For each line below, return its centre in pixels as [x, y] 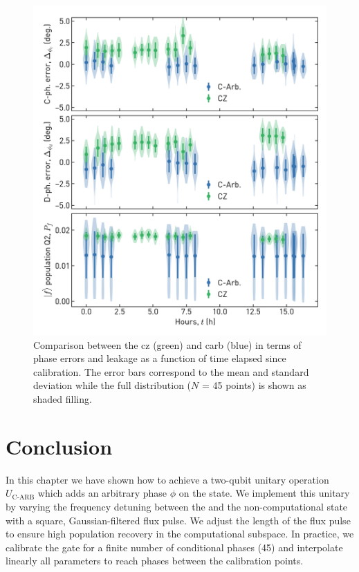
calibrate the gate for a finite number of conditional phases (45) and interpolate [174, 547]
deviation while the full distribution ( [112, 385]
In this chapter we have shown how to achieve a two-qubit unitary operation [167, 479]
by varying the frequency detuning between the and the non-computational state [177, 506]
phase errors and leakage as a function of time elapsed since [160, 358]
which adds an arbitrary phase [102, 493]
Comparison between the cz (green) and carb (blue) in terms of [167, 344]
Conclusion [59, 446]
